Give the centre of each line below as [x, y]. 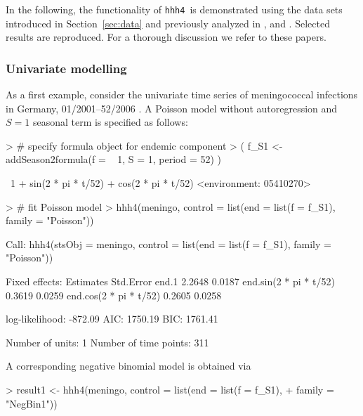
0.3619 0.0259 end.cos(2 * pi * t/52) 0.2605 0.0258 [114, 295]
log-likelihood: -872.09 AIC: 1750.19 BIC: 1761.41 [112, 319]
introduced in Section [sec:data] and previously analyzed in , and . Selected [168, 23]
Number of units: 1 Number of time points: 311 [107, 342]
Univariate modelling [66, 68]
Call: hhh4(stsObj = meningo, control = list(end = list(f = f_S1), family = [169, 243]
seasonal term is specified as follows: [110, 122]
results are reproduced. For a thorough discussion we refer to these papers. [166, 37]
